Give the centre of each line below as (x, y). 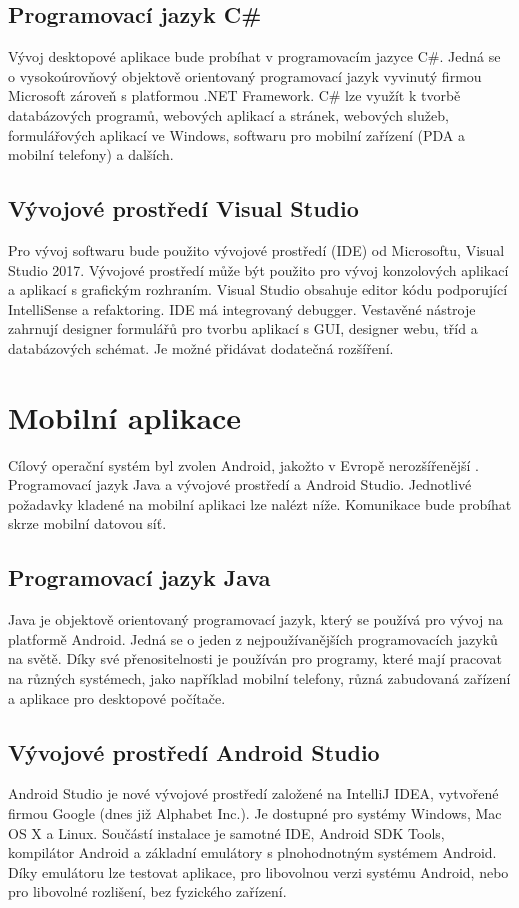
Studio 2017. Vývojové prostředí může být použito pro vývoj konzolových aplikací (258, 269)
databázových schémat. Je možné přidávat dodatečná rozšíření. (201, 347)
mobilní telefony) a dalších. (91, 154)
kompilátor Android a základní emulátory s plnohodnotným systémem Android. (252, 852)
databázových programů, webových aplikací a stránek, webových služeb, (228, 114)
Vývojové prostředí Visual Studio (183, 208)
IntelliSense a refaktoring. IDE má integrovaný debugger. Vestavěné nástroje (242, 308)
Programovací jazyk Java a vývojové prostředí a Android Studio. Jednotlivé (240, 484)
